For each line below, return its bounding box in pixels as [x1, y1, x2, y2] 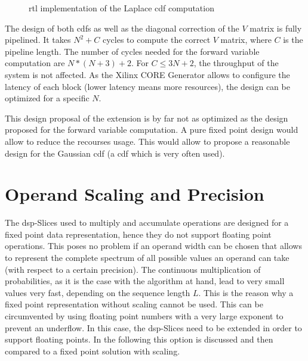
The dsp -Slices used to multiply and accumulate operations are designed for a [5, 216, 289, 229]
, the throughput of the [193, 57, 279, 69]
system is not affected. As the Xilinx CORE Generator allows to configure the [5, 68, 290, 80]
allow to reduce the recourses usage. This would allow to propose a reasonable [5, 135, 290, 147]
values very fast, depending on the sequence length [5, 286, 190, 298]
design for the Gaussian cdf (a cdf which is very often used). [5, 147, 225, 159]
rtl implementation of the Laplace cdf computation [29, 2, 214, 14]
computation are [5, 57, 65, 69]
